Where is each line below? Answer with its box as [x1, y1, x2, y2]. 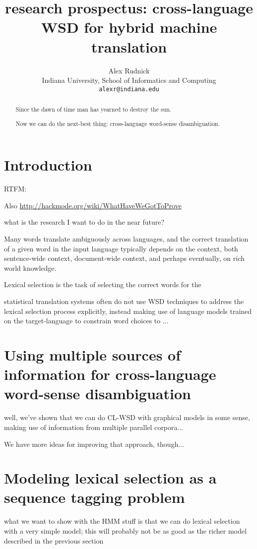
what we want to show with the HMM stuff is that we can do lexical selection [4, 516, 240, 526]
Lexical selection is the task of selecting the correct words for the [4, 279, 201, 290]
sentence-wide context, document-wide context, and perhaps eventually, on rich [4, 253, 245, 263]
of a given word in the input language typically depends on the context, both [4, 243, 238, 253]
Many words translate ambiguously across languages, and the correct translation [4, 234, 249, 244]
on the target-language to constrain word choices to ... [4, 315, 169, 326]
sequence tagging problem [4, 487, 185, 507]
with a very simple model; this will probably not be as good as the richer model [4, 526, 247, 536]
